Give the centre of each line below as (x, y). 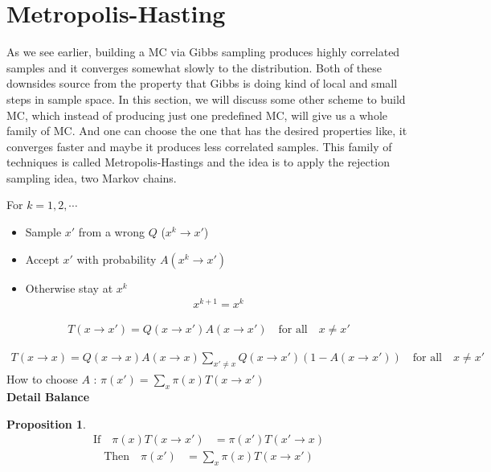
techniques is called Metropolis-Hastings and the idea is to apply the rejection (198, 162)
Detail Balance (48, 397)
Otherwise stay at (69, 287)
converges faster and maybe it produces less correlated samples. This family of (199, 146)
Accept (42, 259)
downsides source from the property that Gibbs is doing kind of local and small (202, 83)
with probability (117, 259)
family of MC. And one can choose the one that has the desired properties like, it (207, 131)
